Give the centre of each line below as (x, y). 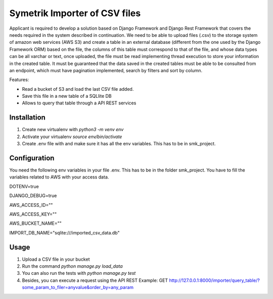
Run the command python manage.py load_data (72, 266)
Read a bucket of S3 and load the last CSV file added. (78, 89)
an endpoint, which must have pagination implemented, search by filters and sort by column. (106, 70)
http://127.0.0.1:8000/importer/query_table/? (214, 280)
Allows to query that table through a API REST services (79, 103)
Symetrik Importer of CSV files (75, 13)
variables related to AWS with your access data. (59, 177)
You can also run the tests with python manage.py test (79, 273)
